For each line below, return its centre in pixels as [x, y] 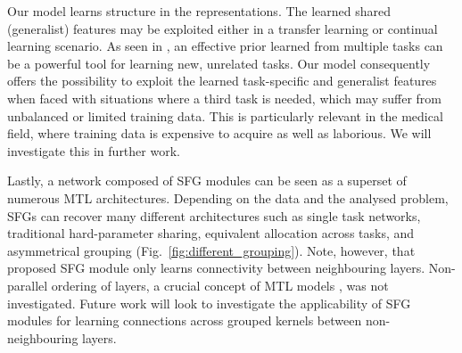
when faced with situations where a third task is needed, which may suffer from [225, 98]
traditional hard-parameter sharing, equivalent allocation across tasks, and [211, 233]
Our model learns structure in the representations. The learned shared [199, 11]
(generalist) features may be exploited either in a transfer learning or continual [223, 28]
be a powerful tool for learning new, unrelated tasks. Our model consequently [219, 63]
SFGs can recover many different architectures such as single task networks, [214, 215]
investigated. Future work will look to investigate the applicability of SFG [209, 303]
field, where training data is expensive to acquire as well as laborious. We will [219, 133]
